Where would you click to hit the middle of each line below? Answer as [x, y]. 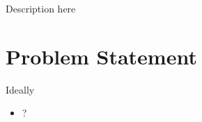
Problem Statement [101, 56]
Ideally [20, 89]
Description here [41, 8]
